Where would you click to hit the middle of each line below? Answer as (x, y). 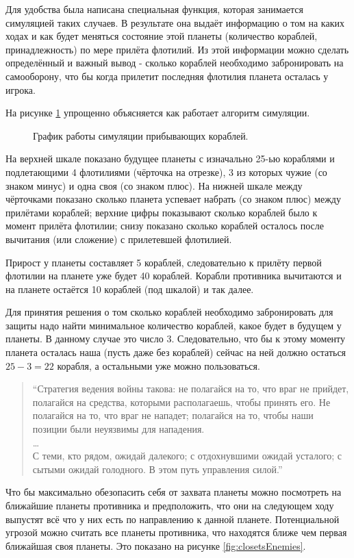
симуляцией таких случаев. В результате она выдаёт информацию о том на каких (175, 22)
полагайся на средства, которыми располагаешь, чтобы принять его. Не (181, 402)
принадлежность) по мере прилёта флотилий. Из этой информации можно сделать (177, 49)
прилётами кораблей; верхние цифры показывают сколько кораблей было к (162, 212)
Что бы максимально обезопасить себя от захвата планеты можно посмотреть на (174, 492)
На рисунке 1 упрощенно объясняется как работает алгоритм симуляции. (158, 113)
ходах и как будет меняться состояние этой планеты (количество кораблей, (162, 36)
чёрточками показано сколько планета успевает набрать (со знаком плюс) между (173, 199)
